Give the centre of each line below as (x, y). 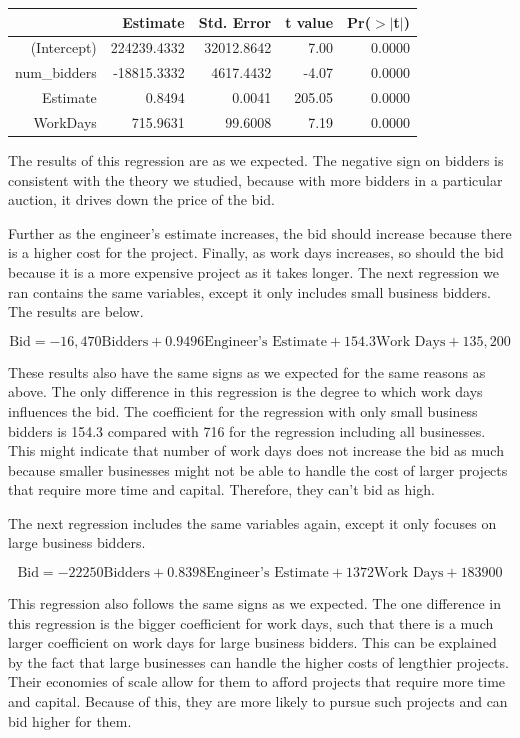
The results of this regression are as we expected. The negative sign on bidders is (256, 159)
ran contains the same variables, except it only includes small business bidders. (250, 291)
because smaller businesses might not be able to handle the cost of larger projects (258, 469)
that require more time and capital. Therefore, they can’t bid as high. (221, 489)
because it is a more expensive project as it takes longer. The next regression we (254, 271)
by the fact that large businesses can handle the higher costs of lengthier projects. (258, 661)
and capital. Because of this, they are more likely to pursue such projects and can (258, 701)
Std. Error (235, 21)
